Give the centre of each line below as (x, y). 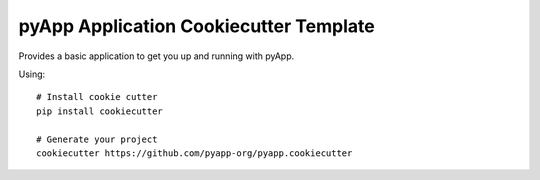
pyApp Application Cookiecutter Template (196, 26)
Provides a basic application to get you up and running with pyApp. (156, 56)
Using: (32, 74)
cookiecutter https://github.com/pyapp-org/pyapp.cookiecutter (194, 153)
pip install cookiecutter (100, 111)
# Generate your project (97, 139)
